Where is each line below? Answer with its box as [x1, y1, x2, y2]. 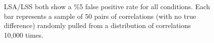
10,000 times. [4, 29, 44, 40]
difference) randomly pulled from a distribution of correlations [4, 20, 191, 30]
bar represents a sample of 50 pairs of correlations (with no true [4, 11, 196, 21]
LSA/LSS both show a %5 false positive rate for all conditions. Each [4, 1, 210, 11]
